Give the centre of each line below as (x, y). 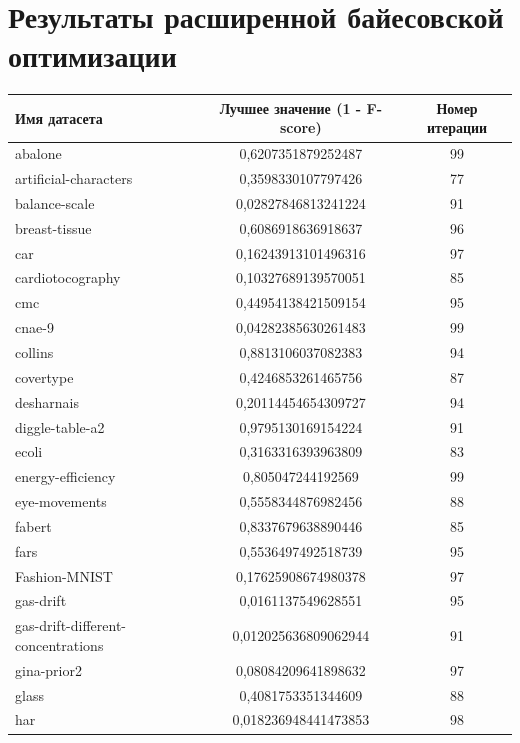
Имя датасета (59, 117)
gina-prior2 (48, 669)
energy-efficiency (65, 476)
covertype (44, 376)
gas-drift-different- (70, 625)
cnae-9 (34, 327)
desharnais (47, 401)
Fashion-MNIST (64, 575)
